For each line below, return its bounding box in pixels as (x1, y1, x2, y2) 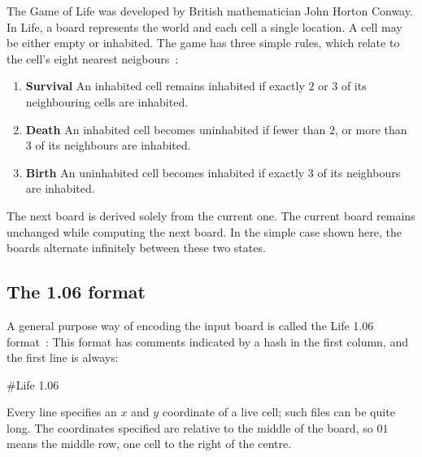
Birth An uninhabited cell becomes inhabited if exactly (25, 163, 305, 181)
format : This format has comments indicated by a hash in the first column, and (7, 333, 409, 350)
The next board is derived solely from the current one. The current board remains (7, 207, 415, 224)
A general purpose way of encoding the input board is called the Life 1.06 (7, 316, 374, 333)
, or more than (334, 120, 407, 137)
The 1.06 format (7, 279, 146, 304)
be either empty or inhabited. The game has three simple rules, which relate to (7, 34, 400, 51)
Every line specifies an (7, 403, 117, 420)
